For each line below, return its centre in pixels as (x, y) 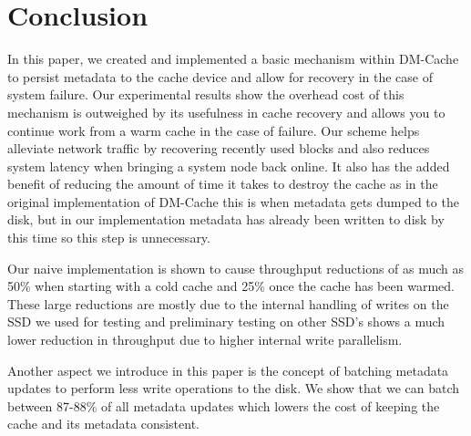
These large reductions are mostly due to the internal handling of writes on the (228, 303)
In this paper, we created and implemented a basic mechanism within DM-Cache (233, 59)
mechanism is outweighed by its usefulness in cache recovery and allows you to (226, 112)
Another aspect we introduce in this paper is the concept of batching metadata (228, 370)
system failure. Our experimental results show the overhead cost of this (206, 94)
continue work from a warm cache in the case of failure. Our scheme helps (214, 130)
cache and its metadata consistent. (103, 424)
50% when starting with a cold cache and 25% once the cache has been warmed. (231, 286)
